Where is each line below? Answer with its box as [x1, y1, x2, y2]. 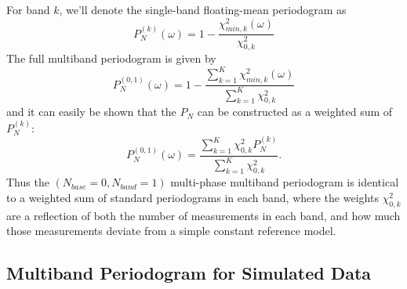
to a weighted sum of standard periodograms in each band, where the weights [6, 189, 379, 205]
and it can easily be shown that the [6, 103, 176, 120]
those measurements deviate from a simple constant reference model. [6, 222, 336, 239]
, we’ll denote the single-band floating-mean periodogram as [59, 2, 347, 17]
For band [6, 2, 50, 17]
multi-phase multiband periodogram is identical [170, 174, 399, 190]
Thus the [6, 174, 49, 190]
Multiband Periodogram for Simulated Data [6, 261, 372, 285]
